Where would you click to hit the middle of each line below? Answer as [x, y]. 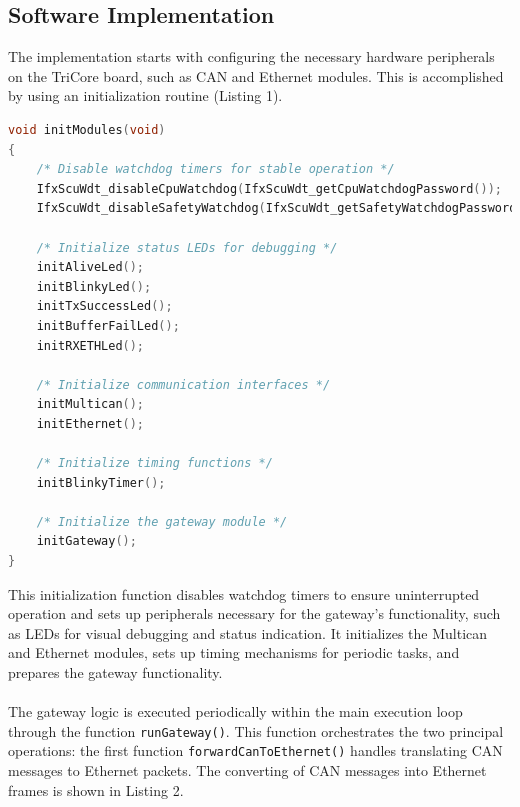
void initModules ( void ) [87, 129]
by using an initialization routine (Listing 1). [145, 95]
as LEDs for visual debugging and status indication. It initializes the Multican [248, 632]
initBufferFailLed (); [108, 325]
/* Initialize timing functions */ [154, 463]
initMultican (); [90, 404]
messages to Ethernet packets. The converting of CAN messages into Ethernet [247, 770]
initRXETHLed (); [90, 345]
